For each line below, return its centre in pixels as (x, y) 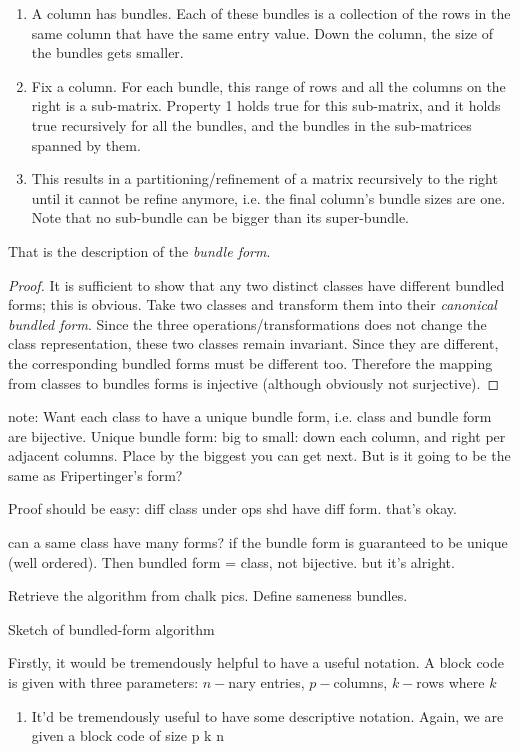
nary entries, (266, 682)
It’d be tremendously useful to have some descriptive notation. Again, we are (267, 715)
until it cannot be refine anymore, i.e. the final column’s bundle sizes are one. (268, 197)
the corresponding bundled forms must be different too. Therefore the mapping (250, 362)
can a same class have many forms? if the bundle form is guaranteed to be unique (258, 542)
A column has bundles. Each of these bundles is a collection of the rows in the (271, 13)
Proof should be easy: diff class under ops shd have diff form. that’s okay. (232, 508)
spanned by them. (86, 144)
